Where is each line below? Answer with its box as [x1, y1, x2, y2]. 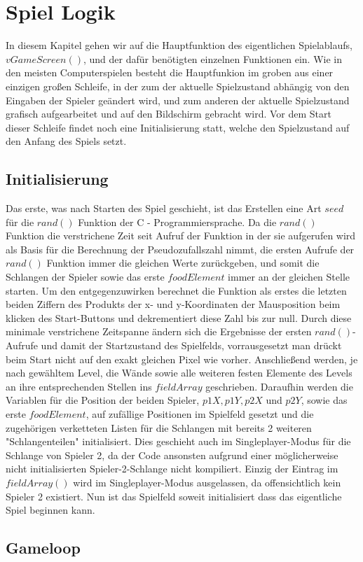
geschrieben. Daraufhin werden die [205, 379, 353, 393]
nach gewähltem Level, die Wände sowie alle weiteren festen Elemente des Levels [6, 365, 352, 380]
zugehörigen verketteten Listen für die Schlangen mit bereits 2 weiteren [6, 420, 312, 435]
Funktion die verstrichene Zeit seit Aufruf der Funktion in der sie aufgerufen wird [6, 228, 356, 243]
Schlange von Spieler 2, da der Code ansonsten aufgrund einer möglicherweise [6, 447, 338, 462]
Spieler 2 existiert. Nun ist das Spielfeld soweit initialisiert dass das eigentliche [6, 489, 342, 503]
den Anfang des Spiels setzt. [6, 134, 127, 148]
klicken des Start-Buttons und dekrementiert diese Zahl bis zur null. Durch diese [6, 310, 352, 325]
